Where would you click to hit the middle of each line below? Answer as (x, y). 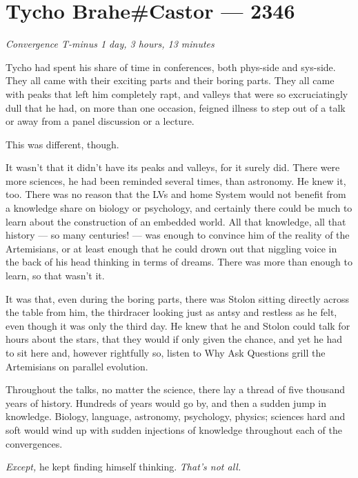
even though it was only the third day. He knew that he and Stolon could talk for (178, 325)
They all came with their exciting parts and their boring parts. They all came (170, 80)
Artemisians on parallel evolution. (77, 366)
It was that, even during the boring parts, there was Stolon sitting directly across (178, 298)
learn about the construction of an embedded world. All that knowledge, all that (176, 221)
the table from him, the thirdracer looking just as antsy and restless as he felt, (171, 312)
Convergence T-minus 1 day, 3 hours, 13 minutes (110, 44)
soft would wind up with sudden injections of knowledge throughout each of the (174, 429)
